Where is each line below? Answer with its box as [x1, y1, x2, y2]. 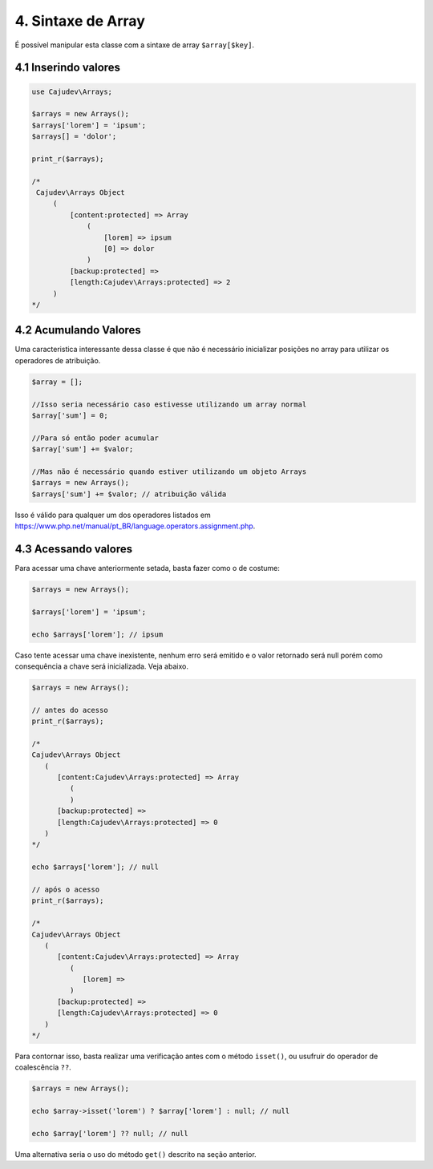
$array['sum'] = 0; [31, 411, 108, 420]
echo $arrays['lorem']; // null [31, 863, 160, 872]
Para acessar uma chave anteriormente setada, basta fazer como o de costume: [14, 564, 281, 573]
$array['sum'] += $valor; [31, 445, 134, 454]
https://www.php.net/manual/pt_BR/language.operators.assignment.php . [14, 521, 256, 531]
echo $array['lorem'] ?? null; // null [31, 1129, 188, 1138]
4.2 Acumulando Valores [14, 323, 142, 337]
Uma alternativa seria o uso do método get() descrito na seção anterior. [14, 1149, 257, 1159]
